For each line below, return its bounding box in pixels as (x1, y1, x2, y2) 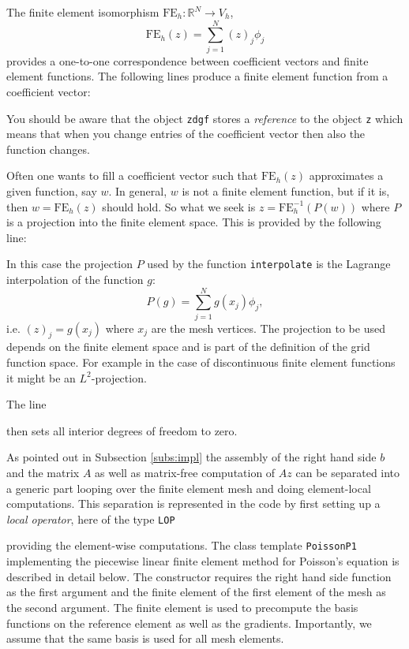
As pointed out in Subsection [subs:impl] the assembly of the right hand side (6, 449, 377, 465)
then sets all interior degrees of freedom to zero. (6, 422, 238, 438)
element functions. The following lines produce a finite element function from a (6, 68, 388, 84)
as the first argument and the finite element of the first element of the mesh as (6, 584, 386, 600)
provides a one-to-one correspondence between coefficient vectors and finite (6, 52, 369, 69)
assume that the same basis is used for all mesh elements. (6, 630, 284, 647)
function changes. (6, 140, 90, 157)
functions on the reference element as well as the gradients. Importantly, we (6, 614, 372, 631)
